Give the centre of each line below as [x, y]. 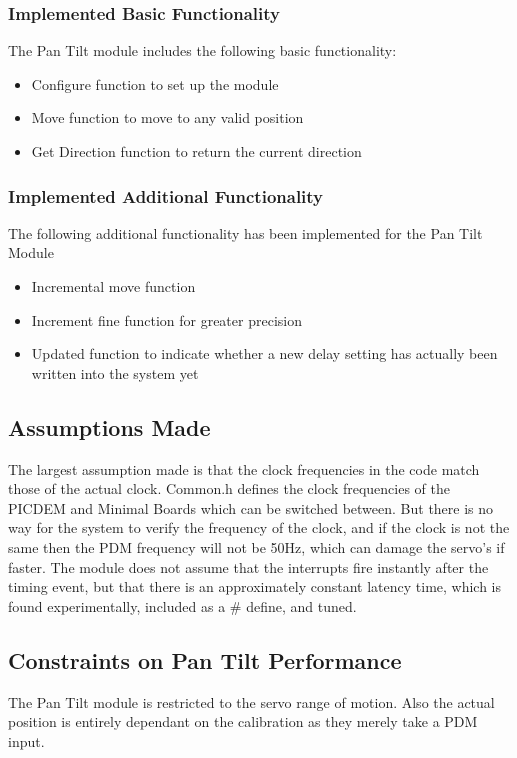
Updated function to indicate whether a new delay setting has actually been [264, 353]
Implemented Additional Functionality [166, 195]
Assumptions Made [109, 426]
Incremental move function [113, 286]
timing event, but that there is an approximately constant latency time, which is [255, 586]
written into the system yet [115, 372]
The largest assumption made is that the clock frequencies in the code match [244, 468]
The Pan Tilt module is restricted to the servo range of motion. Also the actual [251, 701]
